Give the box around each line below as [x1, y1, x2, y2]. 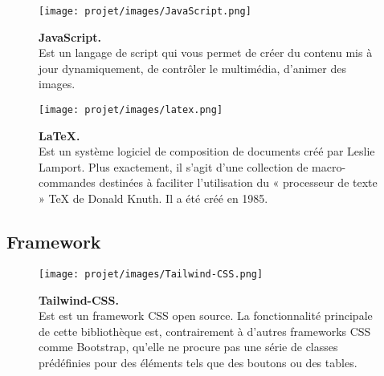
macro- [312, 158, 346, 175]
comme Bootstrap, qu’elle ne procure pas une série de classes [39, 338, 338, 355]
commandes [39, 174, 96, 191]
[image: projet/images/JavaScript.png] [39, 6, 251, 17]
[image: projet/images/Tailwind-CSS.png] [39, 268, 263, 280]
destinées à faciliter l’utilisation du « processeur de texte [99, 174, 378, 191]
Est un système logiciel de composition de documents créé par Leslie [39, 143, 375, 160]
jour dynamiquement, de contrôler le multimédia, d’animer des [39, 59, 346, 76]
